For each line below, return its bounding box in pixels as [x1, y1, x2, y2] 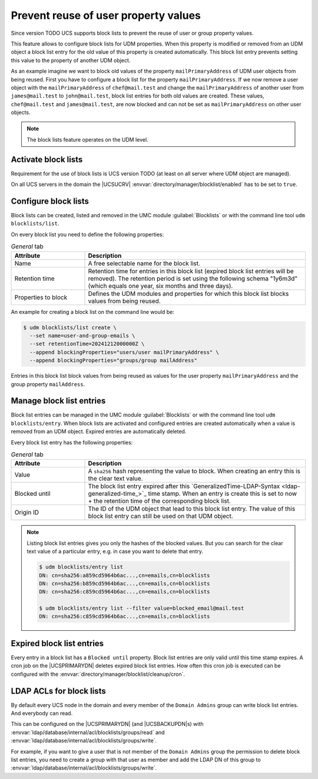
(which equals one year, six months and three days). [88, 282, 233, 290]
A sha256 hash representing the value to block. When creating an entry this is [88, 467, 300, 475]
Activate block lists [11, 154, 83, 165]
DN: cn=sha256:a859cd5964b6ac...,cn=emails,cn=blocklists [39, 572, 210, 578]
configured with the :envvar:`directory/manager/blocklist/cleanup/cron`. [11, 670, 185, 677]
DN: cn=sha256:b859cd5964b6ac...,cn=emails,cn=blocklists [39, 580, 210, 587]
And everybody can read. [11, 710, 73, 717]
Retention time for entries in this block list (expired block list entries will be [88, 267, 294, 275]
